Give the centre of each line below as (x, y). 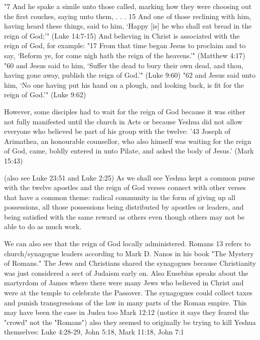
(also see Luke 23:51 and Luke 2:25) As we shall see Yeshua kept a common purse (129, 177)
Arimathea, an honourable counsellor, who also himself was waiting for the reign (128, 141)
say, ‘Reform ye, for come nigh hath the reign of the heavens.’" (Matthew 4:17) (125, 55)
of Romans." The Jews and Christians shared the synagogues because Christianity (130, 263)
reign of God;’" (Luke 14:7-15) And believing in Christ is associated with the (122, 35)
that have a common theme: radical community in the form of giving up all (120, 197)
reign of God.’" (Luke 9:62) (45, 95)
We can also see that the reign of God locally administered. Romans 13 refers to (127, 243)
